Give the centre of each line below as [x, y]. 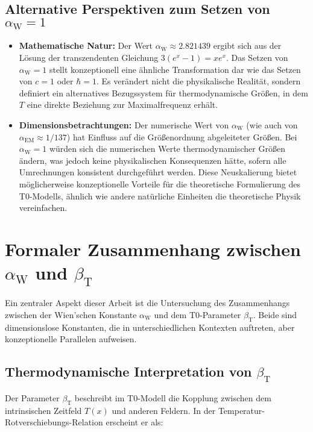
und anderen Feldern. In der [164, 410]
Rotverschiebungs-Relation [54, 422]
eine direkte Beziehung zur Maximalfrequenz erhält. [122, 105]
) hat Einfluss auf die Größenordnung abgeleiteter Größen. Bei [182, 136]
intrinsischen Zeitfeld [43, 410]
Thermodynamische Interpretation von [128, 371]
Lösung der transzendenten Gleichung [89, 57]
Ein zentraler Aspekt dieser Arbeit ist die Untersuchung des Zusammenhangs [147, 303]
